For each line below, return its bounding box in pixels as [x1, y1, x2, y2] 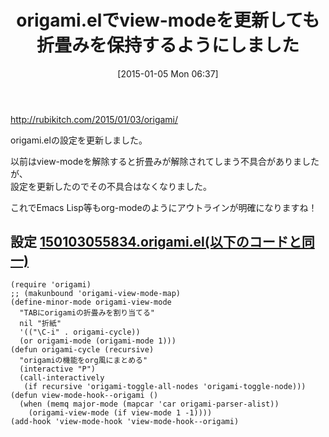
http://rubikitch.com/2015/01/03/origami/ [10, 113, 179, 125]
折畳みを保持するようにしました [36, 34, 300, 57]
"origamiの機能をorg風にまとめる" [19, 355, 148, 365]
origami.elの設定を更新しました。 [10, 134, 148, 146]
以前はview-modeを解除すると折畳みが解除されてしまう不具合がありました [10, 155, 320, 167]
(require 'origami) [10, 279, 92, 290]
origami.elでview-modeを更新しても [16, 9, 320, 32]
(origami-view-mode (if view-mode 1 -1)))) [28, 407, 213, 418]
